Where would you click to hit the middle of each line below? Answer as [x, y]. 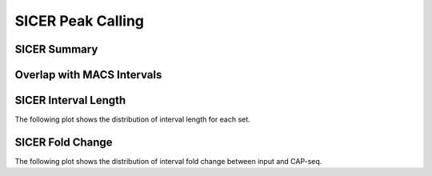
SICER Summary [56, 49]
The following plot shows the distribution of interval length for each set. [133, 119]
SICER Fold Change [64, 142]
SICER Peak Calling [79, 21]
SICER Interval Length [70, 100]
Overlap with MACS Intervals [88, 75]
